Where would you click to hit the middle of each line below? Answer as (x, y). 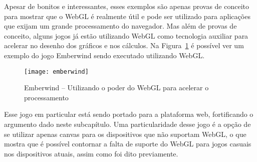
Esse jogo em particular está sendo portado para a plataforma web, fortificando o (129, 114)
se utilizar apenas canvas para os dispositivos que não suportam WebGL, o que (125, 134)
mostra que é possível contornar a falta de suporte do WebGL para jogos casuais (128, 144)
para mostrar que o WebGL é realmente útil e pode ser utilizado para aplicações (127, 16)
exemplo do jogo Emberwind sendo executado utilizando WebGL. (104, 55)
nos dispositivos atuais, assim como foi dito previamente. (91, 153)
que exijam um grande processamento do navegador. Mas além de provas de (120, 26)
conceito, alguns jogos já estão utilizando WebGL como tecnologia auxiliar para (126, 35)
